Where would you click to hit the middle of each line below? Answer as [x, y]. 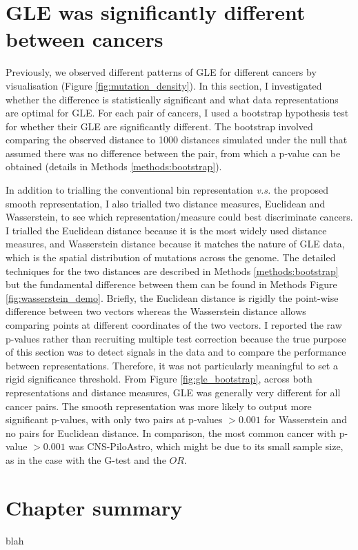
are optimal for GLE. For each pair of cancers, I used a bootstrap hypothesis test [177, 113]
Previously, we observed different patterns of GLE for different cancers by [161, 72]
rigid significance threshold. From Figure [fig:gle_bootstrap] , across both [159, 379]
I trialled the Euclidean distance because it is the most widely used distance [166, 230]
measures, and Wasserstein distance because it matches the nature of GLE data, [175, 244]
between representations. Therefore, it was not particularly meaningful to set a [172, 365]
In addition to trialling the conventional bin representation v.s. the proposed [167, 190]
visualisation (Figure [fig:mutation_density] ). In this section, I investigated [164, 85]
